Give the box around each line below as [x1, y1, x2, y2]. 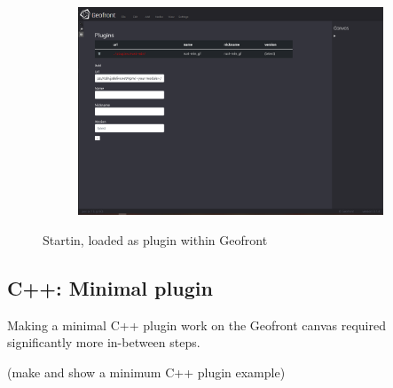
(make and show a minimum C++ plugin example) [7, 363, 286, 382]
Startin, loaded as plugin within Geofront [43, 231, 268, 249]
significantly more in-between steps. [7, 333, 200, 352]
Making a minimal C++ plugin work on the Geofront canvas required [7, 315, 386, 334]
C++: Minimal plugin [7, 274, 213, 302]
